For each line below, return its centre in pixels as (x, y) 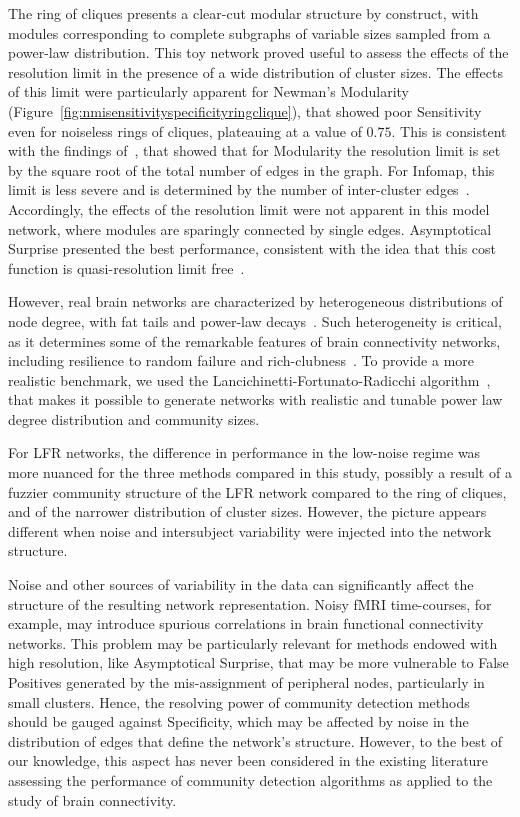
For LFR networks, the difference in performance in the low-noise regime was (244, 452)
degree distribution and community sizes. (134, 418)
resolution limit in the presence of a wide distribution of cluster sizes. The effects (255, 71)
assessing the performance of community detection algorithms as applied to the (250, 779)
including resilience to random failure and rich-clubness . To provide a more (241, 360)
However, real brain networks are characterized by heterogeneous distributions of (255, 301)
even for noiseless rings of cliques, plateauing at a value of (185, 130)
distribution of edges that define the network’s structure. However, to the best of (255, 740)
